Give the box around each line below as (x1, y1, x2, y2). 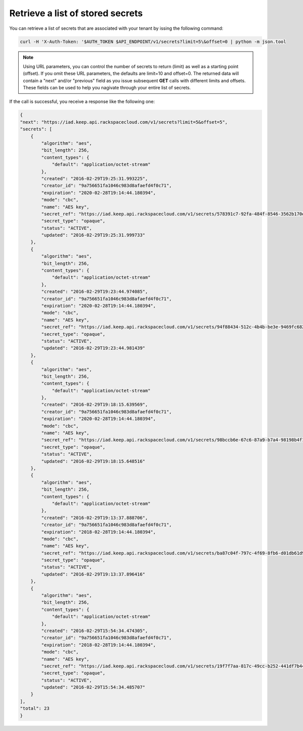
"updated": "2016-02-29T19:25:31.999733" (41, 232, 145, 238)
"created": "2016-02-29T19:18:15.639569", (41, 402, 148, 407)
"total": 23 (20, 706, 50, 711)
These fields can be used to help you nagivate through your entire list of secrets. (23, 85, 191, 91)
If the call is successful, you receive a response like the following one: (9, 98, 155, 105)
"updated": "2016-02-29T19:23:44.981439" (41, 345, 145, 351)
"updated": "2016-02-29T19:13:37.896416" (41, 571, 145, 577)
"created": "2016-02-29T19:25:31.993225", (41, 176, 148, 181)
